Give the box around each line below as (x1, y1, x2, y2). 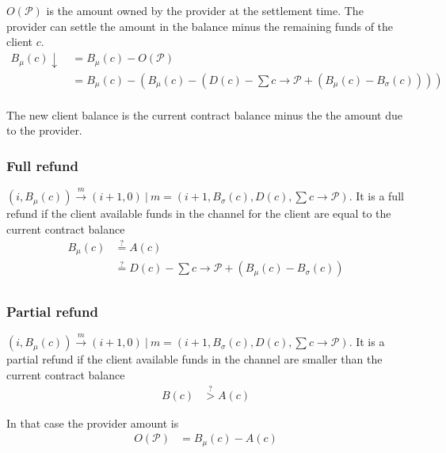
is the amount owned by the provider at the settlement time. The (46, 2, 364, 18)
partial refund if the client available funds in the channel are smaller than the (6, 351, 383, 367)
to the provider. (6, 122, 82, 139)
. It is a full (349, 188, 404, 204)
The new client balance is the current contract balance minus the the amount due (6, 106, 402, 123)
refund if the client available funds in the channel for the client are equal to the (6, 205, 391, 222)
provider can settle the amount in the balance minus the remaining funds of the (6, 17, 394, 34)
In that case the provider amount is (6, 414, 179, 431)
